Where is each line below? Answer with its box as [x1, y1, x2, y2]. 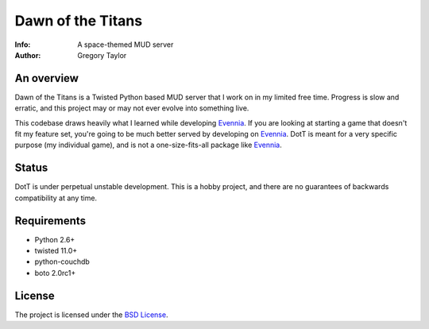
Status [14, 161, 48, 175]
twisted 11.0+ [34, 246, 78, 255]
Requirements [14, 214, 87, 227]
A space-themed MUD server [77, 40, 174, 49]
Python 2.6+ [34, 234, 75, 244]
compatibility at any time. [14, 193, 98, 203]
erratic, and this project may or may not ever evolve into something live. [14, 103, 249, 113]
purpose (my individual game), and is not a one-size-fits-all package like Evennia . [14, 140, 282, 150]
